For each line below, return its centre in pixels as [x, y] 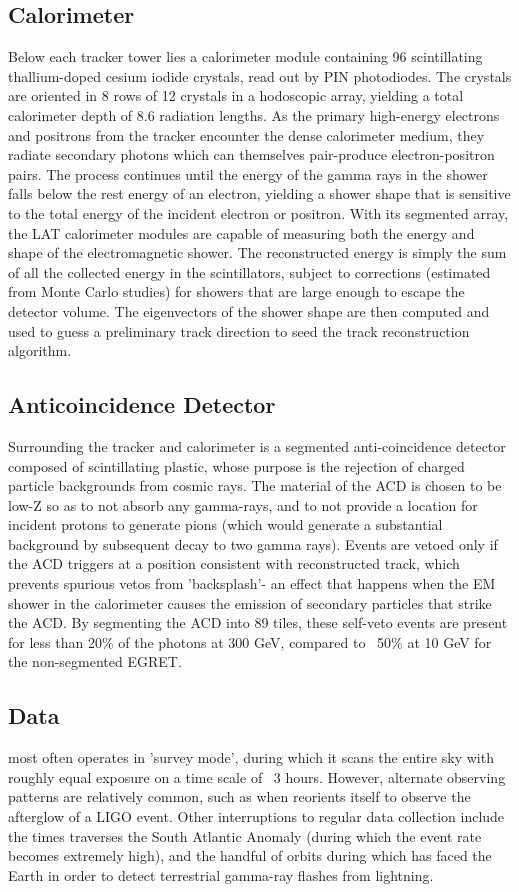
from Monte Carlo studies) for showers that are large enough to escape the [236, 291]
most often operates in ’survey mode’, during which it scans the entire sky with [251, 757]
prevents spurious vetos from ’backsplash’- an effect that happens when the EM [252, 583]
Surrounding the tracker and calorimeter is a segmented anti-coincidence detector [257, 445]
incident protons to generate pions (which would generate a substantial [225, 524]
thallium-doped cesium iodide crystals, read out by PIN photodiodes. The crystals [260, 75]
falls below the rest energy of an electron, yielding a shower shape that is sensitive [259, 193]
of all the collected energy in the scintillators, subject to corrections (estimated [249, 271]
